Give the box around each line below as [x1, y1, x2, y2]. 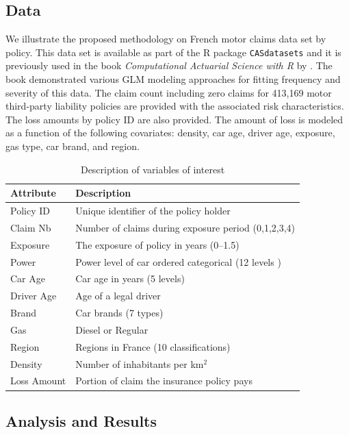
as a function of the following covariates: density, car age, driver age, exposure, [5, 125, 335, 140]
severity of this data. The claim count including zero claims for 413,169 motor [5, 85, 332, 99]
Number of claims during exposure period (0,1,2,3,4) [75, 220, 296, 234]
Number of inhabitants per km [75, 356, 204, 371]
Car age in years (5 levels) [75, 271, 185, 286]
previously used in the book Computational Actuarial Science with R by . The [5, 58, 333, 73]
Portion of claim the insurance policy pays [75, 373, 253, 388]
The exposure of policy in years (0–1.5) [75, 237, 240, 251]
